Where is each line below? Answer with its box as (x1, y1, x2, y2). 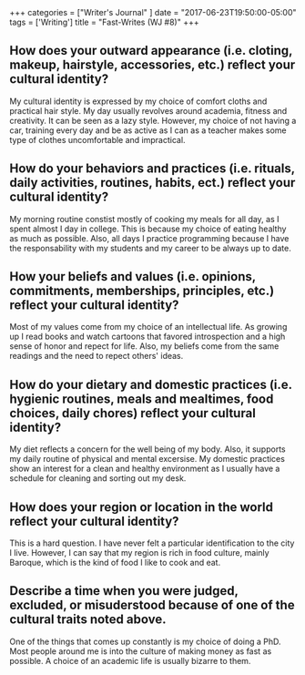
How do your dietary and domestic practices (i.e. (9, 376, 293, 393)
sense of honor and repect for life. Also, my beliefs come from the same (9, 341, 280, 352)
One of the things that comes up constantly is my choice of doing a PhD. (9, 636, 281, 647)
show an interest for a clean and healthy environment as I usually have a (9, 463, 280, 475)
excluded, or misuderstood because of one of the (9, 598, 295, 613)
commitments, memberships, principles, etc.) (9, 283, 275, 299)
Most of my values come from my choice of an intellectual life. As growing (9, 322, 288, 332)
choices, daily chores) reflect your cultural (9, 405, 257, 421)
